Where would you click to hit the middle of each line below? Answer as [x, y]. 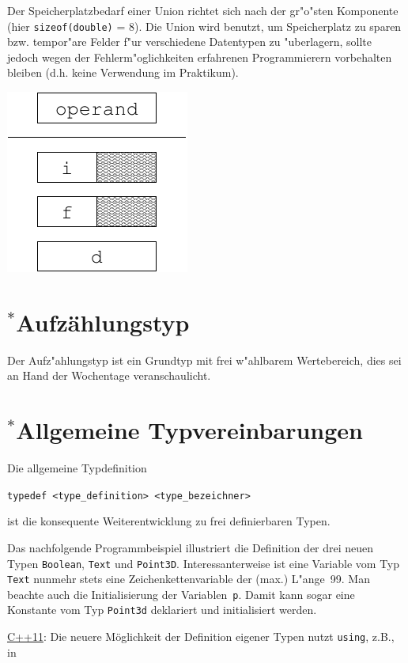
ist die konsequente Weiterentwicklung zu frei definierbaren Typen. [169, 521]
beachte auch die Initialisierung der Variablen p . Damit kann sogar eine [181, 594]
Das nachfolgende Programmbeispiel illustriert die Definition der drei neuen [191, 547]
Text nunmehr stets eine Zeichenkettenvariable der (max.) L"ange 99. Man [189, 579]
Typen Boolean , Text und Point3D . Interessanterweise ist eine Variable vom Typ [204, 563]
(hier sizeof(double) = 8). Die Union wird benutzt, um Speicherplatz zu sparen [204, 26]
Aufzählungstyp [103, 322]
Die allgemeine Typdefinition [77, 468]
